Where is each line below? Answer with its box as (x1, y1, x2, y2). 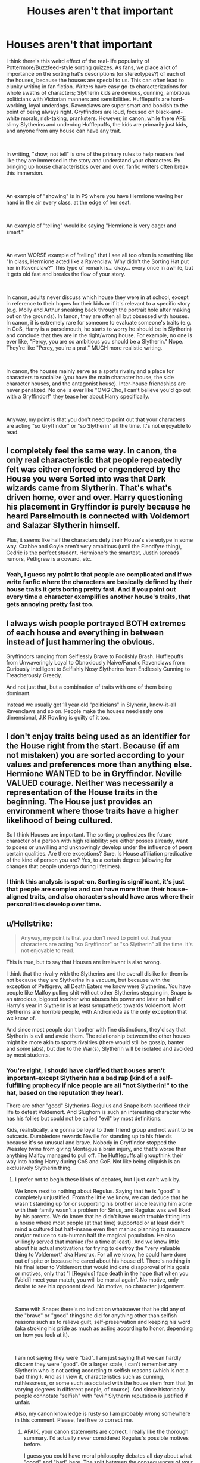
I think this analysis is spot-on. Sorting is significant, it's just (6, 878, 185, 886)
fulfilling (6, 1081, 32, 1089)
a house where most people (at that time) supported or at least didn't (14, 1219, 185, 1227)
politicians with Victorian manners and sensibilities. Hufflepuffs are (6, 95, 170, 103)
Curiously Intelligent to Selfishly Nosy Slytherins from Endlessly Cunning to (6, 665, 190, 672)
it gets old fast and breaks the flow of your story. (6, 270, 126, 277)
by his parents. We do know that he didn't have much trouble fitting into (14, 1213, 190, 1220)
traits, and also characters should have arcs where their (29, 893, 194, 901)
